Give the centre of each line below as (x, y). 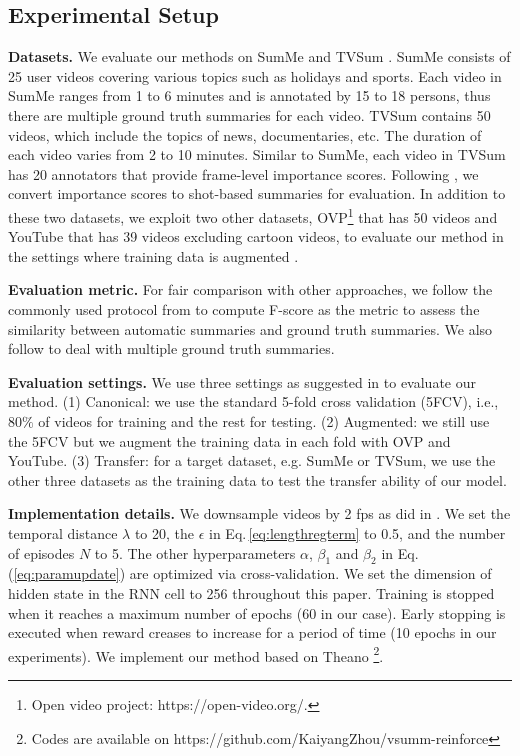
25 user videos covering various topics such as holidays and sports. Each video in (255, 75)
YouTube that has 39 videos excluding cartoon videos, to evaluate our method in (256, 236)
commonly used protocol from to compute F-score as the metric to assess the (244, 308)
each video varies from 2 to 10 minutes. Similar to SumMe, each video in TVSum (257, 154)
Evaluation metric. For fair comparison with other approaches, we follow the (250, 289)
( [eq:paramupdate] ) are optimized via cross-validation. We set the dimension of (250, 573)
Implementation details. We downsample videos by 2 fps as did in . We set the (259, 513)
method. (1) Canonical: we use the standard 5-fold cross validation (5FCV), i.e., (253, 401)
